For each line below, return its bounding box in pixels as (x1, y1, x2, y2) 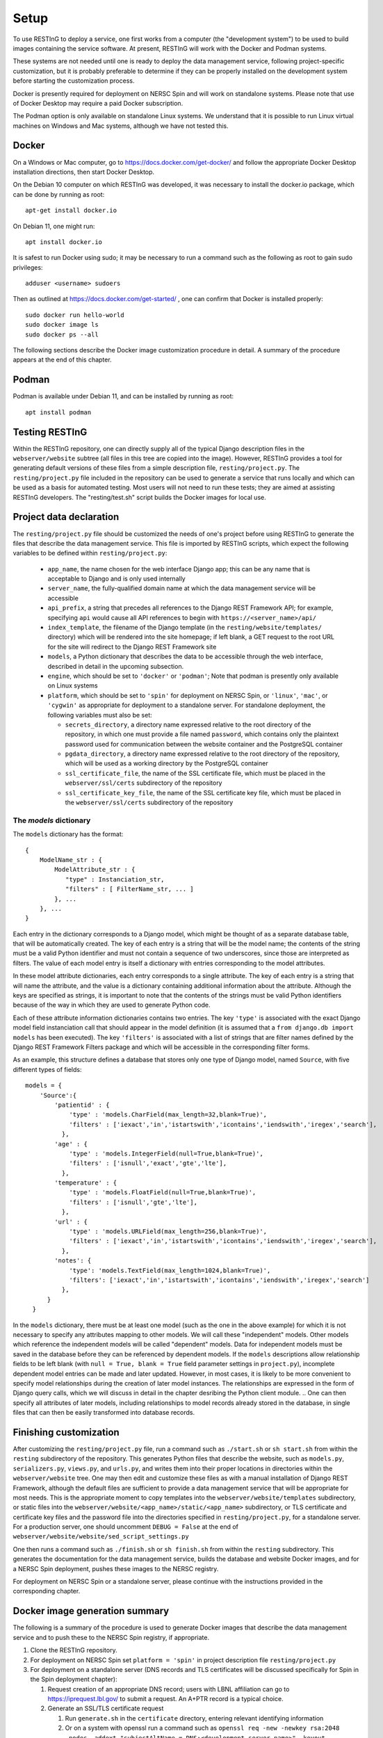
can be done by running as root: (13, 190, 105, 198)
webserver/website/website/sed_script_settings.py (13, 1533, 189, 1541)
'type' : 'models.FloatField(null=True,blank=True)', (69, 1189, 256, 1196)
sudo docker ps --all (25, 330, 99, 339)
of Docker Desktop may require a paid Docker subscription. (13, 99, 184, 107)
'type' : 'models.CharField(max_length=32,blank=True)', (69, 1111, 268, 1119)
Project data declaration (13, 511, 120, 523)
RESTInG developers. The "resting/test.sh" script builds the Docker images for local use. (13, 493, 267, 501)
